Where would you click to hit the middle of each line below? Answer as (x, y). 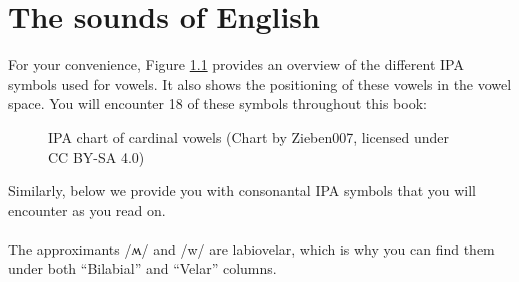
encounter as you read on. (87, 209)
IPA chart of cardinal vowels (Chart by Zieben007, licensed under (249, 136)
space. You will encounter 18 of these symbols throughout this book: (217, 103)
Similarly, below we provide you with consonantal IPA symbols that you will (242, 190)
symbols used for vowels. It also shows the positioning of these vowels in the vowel (260, 83)
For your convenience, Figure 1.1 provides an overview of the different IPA (236, 64)
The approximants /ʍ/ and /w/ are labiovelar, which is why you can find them (251, 248)
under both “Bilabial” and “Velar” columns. (142, 268)
